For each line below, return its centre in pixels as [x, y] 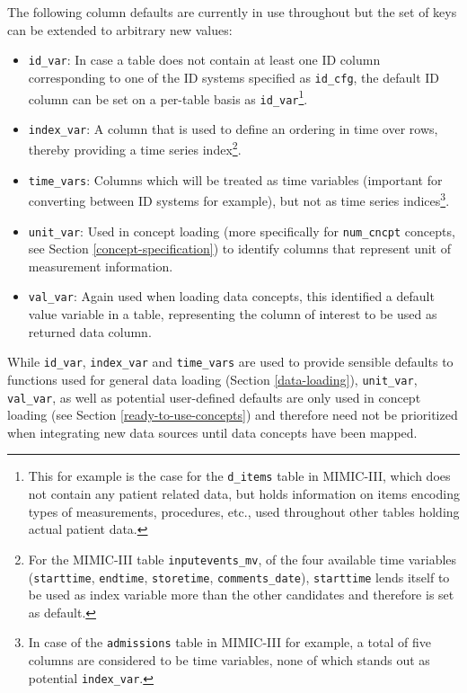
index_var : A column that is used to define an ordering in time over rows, [233, 128]
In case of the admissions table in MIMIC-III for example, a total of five [229, 642]
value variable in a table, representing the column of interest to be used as [233, 314]
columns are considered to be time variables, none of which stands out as [229, 660]
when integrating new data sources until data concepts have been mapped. [212, 432]
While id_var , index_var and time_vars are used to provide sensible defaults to [230, 362]
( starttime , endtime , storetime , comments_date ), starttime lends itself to [239, 577]
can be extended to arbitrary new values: [120, 29]
